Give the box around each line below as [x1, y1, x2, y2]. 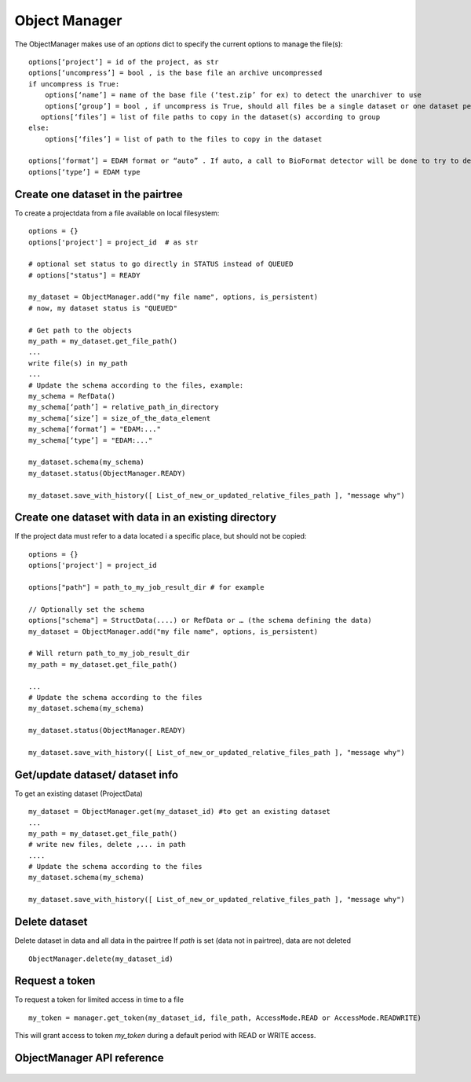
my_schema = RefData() [28, 392, 116, 400]
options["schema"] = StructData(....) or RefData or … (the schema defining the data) [28, 616, 372, 625]
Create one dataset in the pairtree [14, 187, 184, 201]
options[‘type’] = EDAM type [28, 167, 141, 176]
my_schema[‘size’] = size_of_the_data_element [28, 414, 211, 422]
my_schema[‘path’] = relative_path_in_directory [28, 403, 219, 412]
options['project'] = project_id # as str [28, 237, 199, 247]
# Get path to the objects [28, 326, 133, 334]
